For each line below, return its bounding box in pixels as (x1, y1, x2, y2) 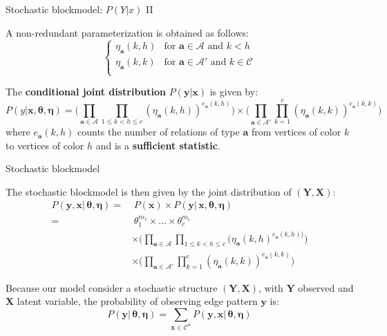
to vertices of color (6, 138, 84, 152)
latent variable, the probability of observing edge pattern (17, 294, 258, 308)
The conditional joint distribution (6, 84, 167, 99)
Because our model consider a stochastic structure (6, 280, 218, 295)
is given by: (209, 84, 258, 99)
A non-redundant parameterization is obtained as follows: (6, 25, 249, 39)
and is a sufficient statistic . (95, 138, 220, 152)
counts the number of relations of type (77, 124, 240, 139)
